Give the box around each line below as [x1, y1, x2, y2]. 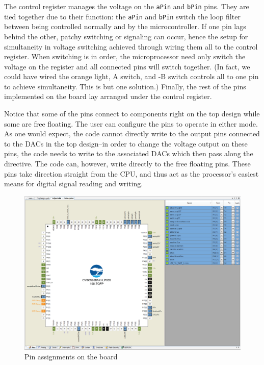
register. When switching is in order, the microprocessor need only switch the [4, 51, 246, 62]
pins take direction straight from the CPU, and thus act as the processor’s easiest [4, 168, 259, 179]
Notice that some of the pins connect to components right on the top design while [4, 108, 260, 119]
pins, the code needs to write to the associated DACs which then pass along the [4, 148, 253, 159]
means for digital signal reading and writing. [4, 178, 143, 189]
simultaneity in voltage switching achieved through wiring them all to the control [4, 41, 258, 52]
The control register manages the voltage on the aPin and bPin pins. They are [4, 1, 249, 11]
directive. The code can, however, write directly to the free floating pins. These [4, 158, 251, 169]
